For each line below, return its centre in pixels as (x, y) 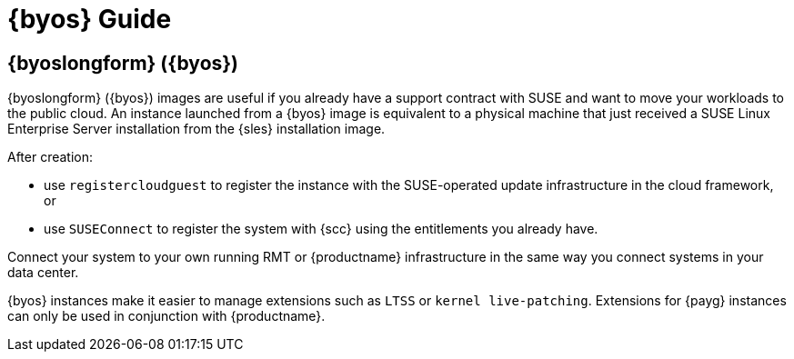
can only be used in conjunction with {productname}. (166, 316)
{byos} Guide (90, 19)
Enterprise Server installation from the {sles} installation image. (196, 129)
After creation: (50, 157)
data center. (43, 273)
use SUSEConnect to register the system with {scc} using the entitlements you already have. (321, 229)
